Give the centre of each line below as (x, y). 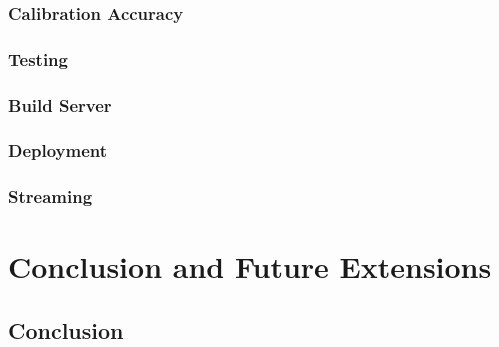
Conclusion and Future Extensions (250, 266)
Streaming (50, 196)
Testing (38, 58)
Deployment (58, 150)
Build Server (60, 104)
